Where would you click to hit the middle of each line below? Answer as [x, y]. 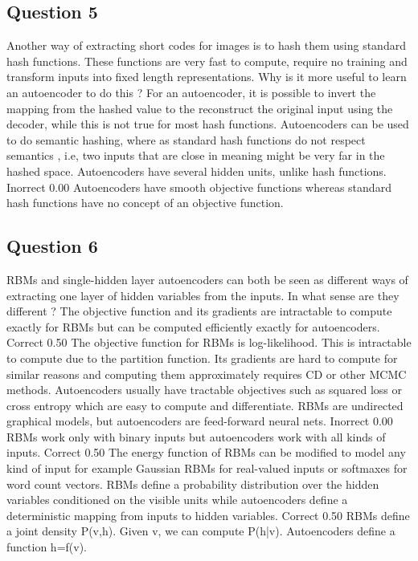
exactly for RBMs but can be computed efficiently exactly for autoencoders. [193, 326]
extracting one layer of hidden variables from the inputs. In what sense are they [203, 295]
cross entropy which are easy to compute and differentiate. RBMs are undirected [205, 405]
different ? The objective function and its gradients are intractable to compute [199, 311]
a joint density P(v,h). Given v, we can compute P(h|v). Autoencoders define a [201, 531]
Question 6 [52, 246]
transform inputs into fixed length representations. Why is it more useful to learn [207, 77]
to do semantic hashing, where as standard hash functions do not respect [186, 139]
